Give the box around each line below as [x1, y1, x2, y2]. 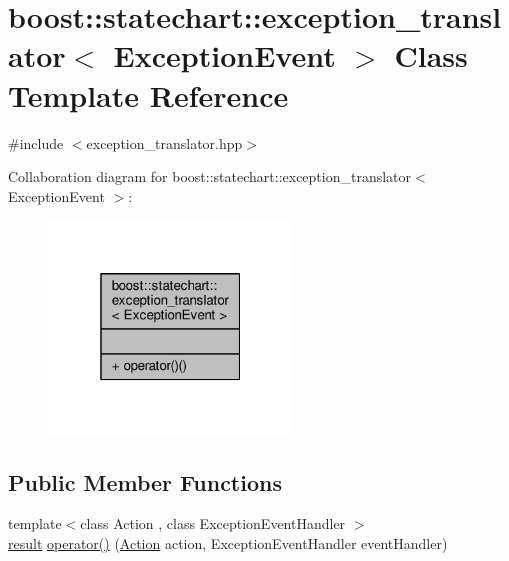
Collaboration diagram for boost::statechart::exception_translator [8, 166, 412, 187]
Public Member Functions [8, 466, 282, 497]
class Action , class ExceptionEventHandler [80, 513, 346, 534]
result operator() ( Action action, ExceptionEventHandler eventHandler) [8, 533, 448, 554]
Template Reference [8, 74, 289, 115]
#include [8, 132, 64, 153]
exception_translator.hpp [86, 132, 243, 153]
